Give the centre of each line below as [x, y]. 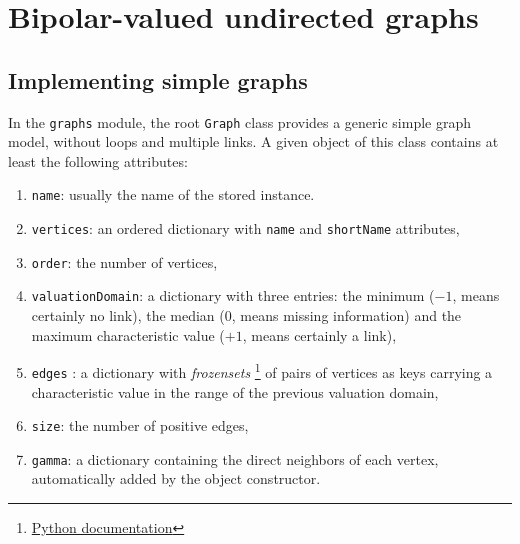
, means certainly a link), [319, 334]
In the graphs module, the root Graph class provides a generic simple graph [240, 121]
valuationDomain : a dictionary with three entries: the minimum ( [233, 295]
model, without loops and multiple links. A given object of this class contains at [253, 141]
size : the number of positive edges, [140, 425]
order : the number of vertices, [124, 261]
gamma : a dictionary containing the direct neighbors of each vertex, [235, 458]
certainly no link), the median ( [128, 315]
